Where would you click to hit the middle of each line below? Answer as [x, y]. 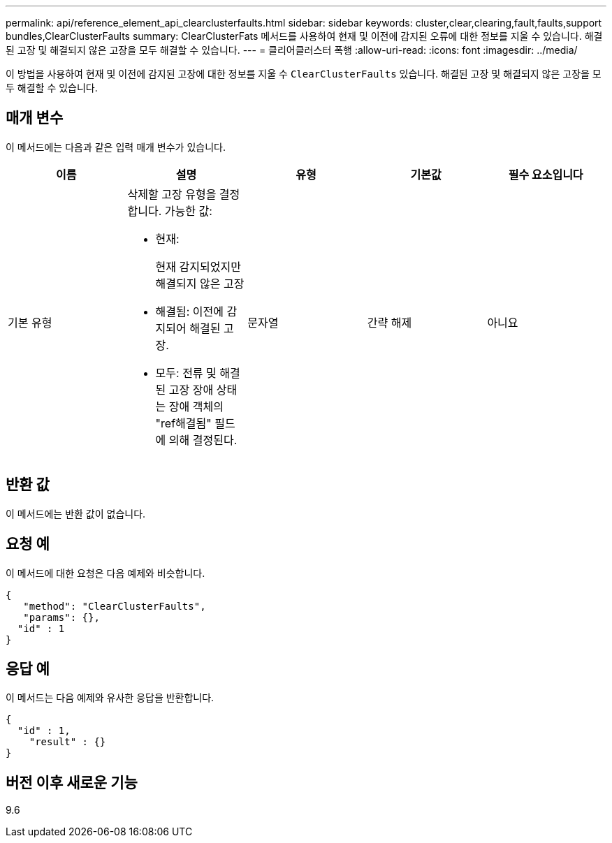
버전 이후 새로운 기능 [72, 782]
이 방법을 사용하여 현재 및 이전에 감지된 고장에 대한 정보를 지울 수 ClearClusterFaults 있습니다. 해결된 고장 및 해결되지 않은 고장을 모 [304, 74]
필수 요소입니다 [546, 174]
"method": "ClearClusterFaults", [115, 606]
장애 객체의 [196, 406]
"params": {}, [61, 617]
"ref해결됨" [183, 423]
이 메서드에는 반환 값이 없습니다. [76, 513]
